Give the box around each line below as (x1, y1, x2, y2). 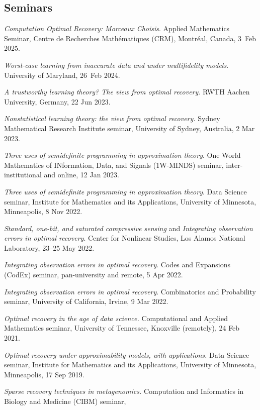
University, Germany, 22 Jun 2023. (4, 96, 111, 107)
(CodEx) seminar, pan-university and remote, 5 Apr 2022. (4, 269, 183, 280)
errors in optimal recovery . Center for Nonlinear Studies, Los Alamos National (4, 233, 245, 243)
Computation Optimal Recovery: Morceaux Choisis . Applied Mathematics (4, 23, 230, 34)
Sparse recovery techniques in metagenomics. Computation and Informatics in (4, 386, 244, 396)
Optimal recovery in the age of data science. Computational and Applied (4, 313, 228, 323)
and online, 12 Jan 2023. (44, 169, 119, 180)
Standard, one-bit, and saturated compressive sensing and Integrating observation (4, 223, 253, 233)
